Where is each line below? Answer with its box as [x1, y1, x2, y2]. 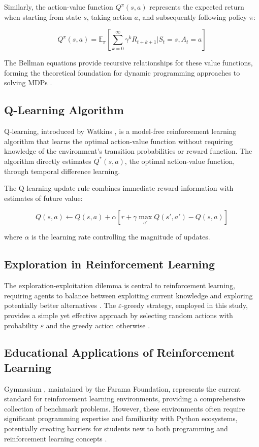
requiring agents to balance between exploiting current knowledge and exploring [4, 290, 253, 300]
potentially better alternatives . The [4, 300, 116, 311]
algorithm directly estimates [4, 155, 91, 166]
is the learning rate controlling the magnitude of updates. [31, 231, 210, 242]
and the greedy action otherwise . [46, 320, 150, 330]
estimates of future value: [4, 192, 83, 203]
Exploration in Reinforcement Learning [4, 256, 215, 272]
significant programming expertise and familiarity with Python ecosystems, [4, 413, 238, 424]
